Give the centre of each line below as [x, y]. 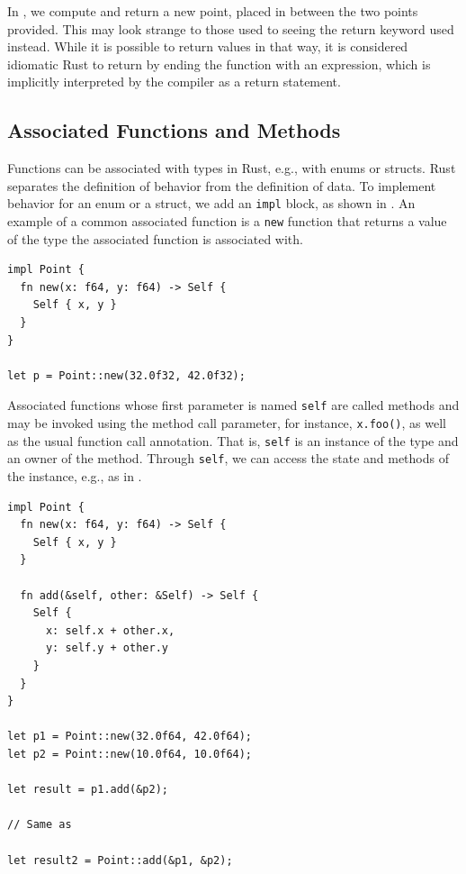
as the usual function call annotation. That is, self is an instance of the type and [233, 440]
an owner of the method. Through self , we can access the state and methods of [228, 458]
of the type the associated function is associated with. [155, 238]
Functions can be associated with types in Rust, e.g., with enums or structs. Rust [232, 168]
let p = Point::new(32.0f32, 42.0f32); [126, 375]
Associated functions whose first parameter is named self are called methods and [233, 405]
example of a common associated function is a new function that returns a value [227, 221]
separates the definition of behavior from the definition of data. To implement [222, 185]
